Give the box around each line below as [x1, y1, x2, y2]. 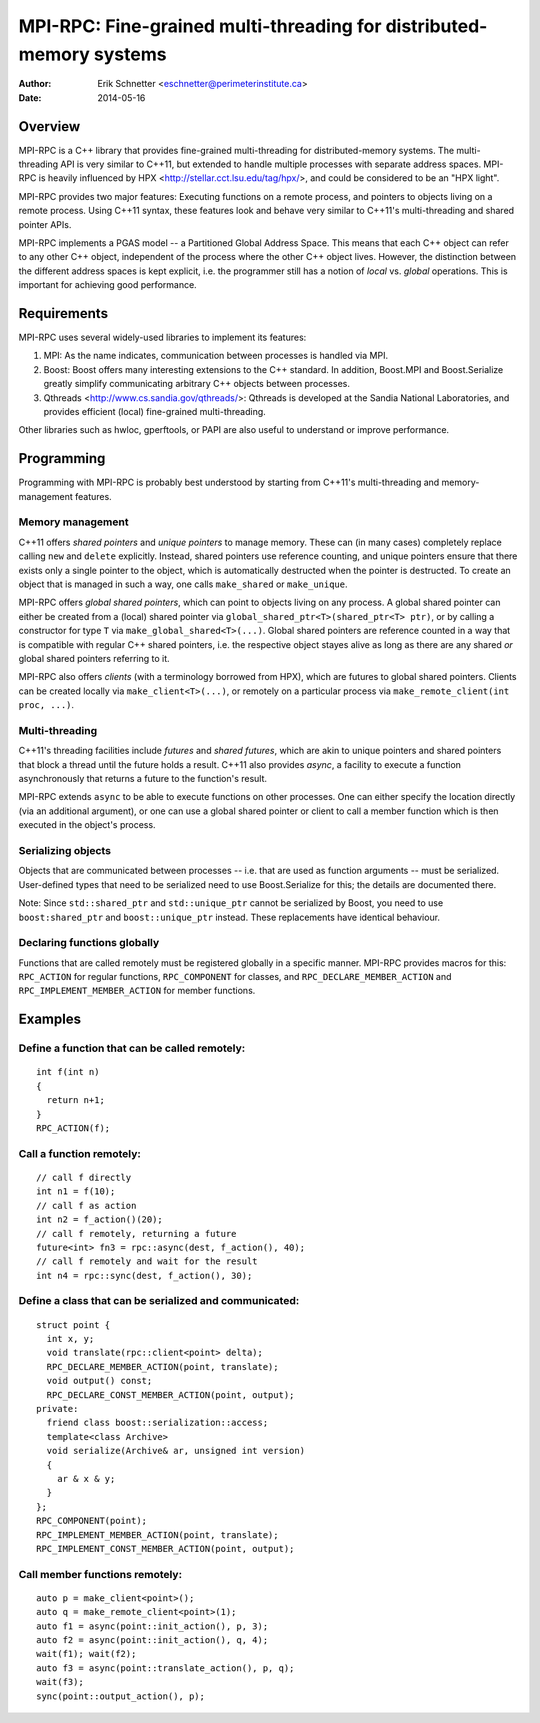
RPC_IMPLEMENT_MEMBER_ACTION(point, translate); [36, 1529, 279, 1540]
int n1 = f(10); [36, 1186, 116, 1197]
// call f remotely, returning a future [36, 1228, 237, 1239]
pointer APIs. [18, 218, 72, 230]
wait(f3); [36, 1676, 84, 1688]
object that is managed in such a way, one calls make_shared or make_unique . [18, 578, 349, 590]
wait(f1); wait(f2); [36, 1648, 137, 1660]
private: [36, 1403, 79, 1414]
